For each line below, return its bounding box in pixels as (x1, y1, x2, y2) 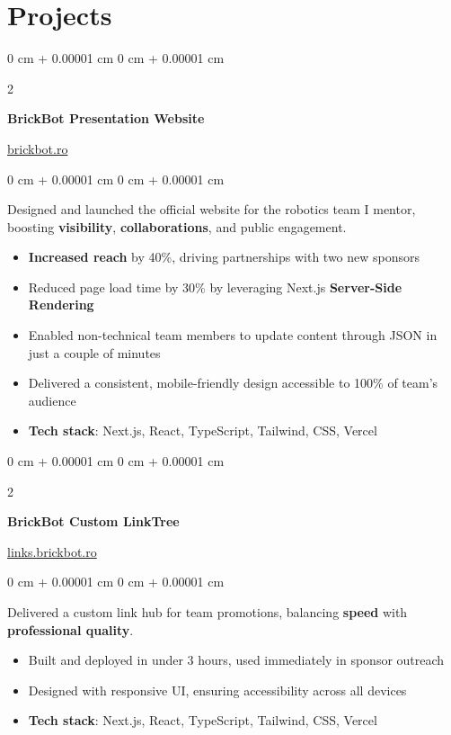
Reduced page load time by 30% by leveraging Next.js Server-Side (28, 277, 402, 296)
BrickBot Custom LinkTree (7, 512, 180, 531)
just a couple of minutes (28, 343, 161, 362)
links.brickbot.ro (7, 542, 97, 560)
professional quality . (7, 620, 134, 639)
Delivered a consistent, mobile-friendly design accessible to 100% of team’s (28, 373, 438, 392)
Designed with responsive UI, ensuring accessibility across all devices (28, 680, 407, 699)
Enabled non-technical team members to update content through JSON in (28, 326, 438, 345)
